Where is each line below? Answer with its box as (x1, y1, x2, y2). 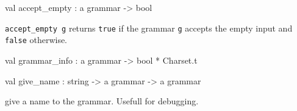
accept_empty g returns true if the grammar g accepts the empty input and (5, 21, 293, 34)
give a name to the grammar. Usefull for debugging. (5, 95, 199, 107)
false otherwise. (5, 33, 68, 46)
